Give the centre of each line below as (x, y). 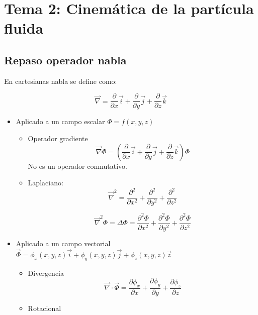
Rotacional (45, 308)
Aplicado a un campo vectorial (63, 243)
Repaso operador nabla (65, 60)
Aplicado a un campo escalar (60, 121)
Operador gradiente (58, 138)
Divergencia (46, 273)
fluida (24, 28)
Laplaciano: (46, 183)
